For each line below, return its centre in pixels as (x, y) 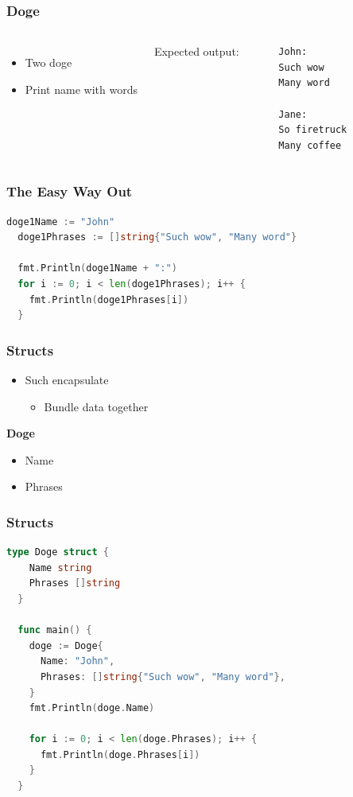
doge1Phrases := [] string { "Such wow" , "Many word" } (157, 237)
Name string (60, 568)
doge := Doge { (66, 645)
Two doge (48, 62)
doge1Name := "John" (61, 222)
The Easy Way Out (70, 191)
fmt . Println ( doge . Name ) (92, 708)
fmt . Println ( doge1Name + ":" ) (97, 268)
